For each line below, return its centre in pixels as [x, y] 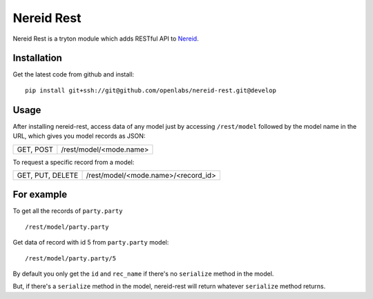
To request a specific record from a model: [74, 162]
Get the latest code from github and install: [74, 74]
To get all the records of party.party [68, 211]
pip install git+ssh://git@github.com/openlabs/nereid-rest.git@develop [151, 90]
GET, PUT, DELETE [48, 175]
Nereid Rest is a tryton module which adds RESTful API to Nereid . [106, 39]
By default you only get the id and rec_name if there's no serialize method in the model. [143, 274]
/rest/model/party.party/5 [71, 258]
